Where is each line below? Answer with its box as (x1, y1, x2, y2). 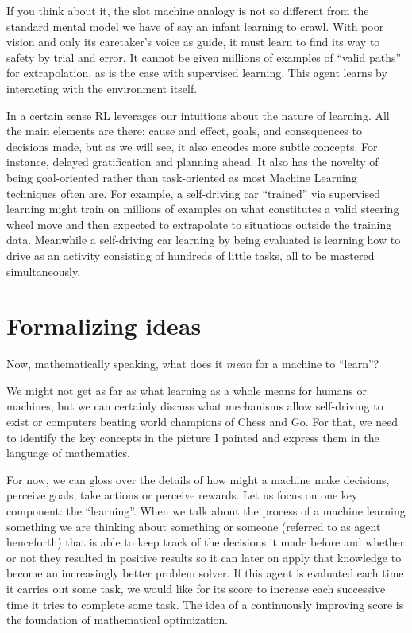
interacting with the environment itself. (6, 80, 198, 96)
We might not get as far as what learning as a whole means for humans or (6, 382, 367, 398)
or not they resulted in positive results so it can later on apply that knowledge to (6, 549, 402, 565)
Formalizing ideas (6, 309, 202, 342)
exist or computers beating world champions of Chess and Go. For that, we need (6, 414, 399, 429)
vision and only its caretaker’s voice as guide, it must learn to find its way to (6, 33, 380, 50)
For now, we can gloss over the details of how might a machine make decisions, (6, 471, 390, 487)
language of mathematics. (6, 445, 131, 461)
